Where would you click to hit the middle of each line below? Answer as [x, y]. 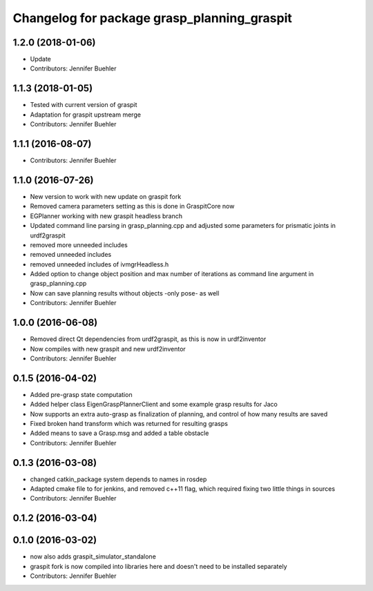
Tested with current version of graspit [84, 105]
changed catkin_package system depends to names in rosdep [118, 479]
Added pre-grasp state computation [81, 394]
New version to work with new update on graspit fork [106, 196]
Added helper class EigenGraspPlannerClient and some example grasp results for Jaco [154, 405]
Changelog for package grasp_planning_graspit [153, 18]
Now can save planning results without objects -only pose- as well [125, 293]
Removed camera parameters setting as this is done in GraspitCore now [132, 206]
